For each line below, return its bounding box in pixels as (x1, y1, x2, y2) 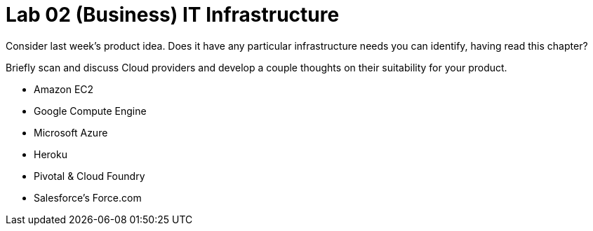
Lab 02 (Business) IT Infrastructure (6, 3, 340, 27)
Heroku (34, 148, 67, 160)
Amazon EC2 (34, 83, 94, 95)
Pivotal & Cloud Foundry (34, 169, 145, 182)
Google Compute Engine (34, 104, 147, 117)
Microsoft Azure (34, 126, 108, 139)
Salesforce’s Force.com (34, 191, 142, 204)
